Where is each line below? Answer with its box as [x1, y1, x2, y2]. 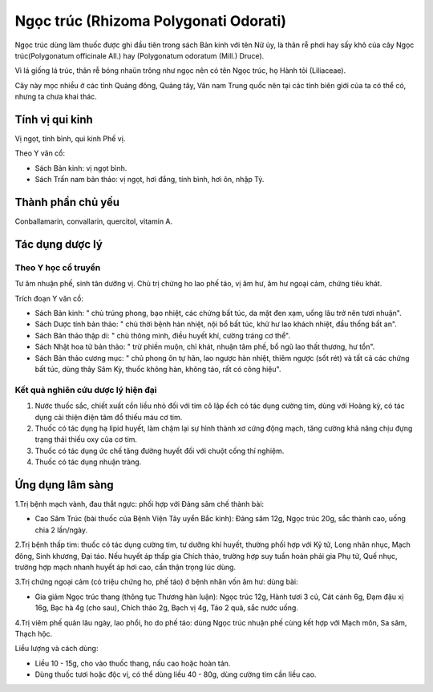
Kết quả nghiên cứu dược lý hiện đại [14, 384, 157, 395]
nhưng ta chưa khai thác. [14, 92, 98, 102]
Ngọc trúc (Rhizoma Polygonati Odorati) [14, 12, 286, 30]
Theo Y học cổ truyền [14, 261, 101, 273]
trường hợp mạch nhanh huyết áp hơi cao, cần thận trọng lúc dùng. [14, 562, 237, 572]
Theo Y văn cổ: [14, 148, 66, 158]
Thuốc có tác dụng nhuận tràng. [34, 457, 142, 467]
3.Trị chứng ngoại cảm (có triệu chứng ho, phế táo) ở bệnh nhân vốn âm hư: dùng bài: [14, 577, 298, 587]
